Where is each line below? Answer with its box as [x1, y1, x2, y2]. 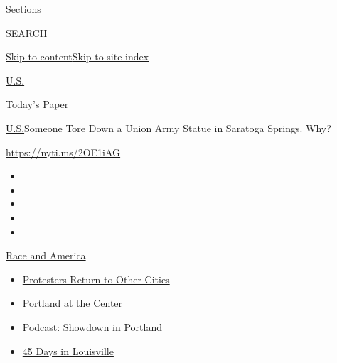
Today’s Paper [6, 97, 69, 112]
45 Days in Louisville [22, 343, 114, 358]
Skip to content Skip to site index [6, 49, 149, 64]
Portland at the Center [22, 296, 123, 310]
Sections [6, 1, 41, 16]
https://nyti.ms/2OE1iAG [6, 144, 121, 159]
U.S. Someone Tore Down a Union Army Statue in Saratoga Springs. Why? [6, 120, 331, 135]
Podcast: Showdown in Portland [22, 319, 162, 334]
